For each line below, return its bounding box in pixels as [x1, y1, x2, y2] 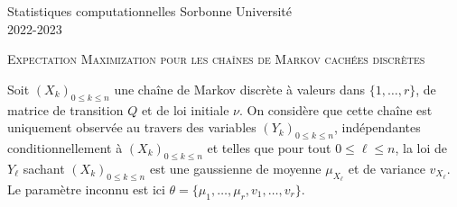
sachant [23, 158, 65, 177]
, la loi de [395, 138, 447, 157]
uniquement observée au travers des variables [7, 118, 256, 137]
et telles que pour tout [207, 138, 331, 157]
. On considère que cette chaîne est [238, 100, 433, 119]
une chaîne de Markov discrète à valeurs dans [114, 79, 366, 98]
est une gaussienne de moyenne [149, 158, 322, 177]
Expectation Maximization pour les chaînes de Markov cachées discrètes [7, 49, 425, 68]
